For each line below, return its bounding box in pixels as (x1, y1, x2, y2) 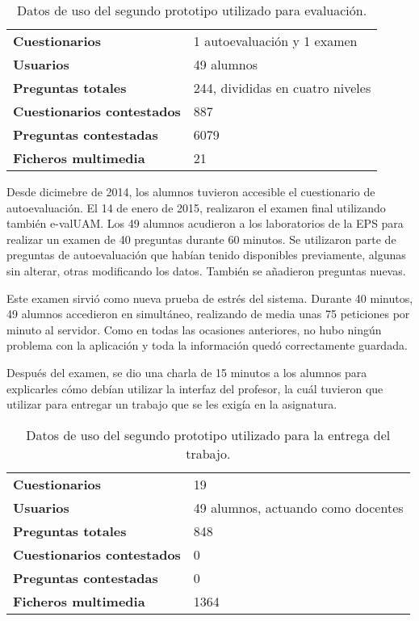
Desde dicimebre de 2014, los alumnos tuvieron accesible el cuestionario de (6, 183, 375, 199)
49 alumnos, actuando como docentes (193, 497, 404, 517)
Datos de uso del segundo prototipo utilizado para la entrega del (26, 425, 391, 444)
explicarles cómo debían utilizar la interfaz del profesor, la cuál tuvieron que (6, 380, 383, 397)
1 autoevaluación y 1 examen (193, 31, 358, 50)
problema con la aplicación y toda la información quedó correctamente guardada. (6, 337, 408, 354)
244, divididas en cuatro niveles (193, 78, 371, 97)
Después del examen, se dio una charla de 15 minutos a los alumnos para (6, 363, 367, 380)
